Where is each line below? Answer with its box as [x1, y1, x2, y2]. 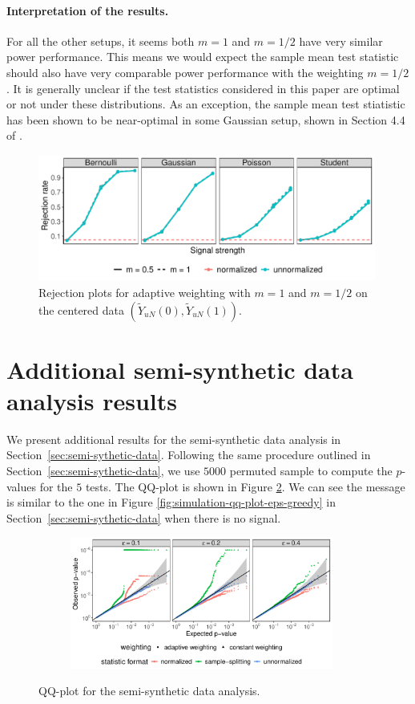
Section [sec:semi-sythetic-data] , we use [6, 462, 200, 479]
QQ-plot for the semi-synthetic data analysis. [38, 682, 260, 699]
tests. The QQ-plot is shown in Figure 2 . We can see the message [85, 478, 405, 494]
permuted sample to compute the [229, 462, 393, 479]
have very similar [299, 32, 383, 49]
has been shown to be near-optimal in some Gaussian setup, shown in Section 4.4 [6, 111, 405, 128]
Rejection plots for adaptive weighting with [38, 283, 251, 300]
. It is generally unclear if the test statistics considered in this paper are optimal [6, 79, 400, 96]
